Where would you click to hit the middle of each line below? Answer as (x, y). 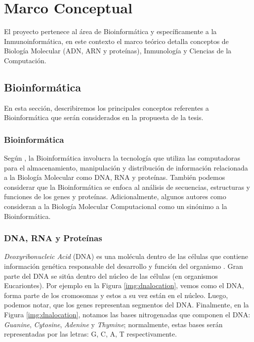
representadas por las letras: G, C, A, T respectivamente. (90, 334)
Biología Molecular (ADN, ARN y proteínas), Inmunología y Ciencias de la (118, 51)
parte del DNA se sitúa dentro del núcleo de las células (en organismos (111, 276)
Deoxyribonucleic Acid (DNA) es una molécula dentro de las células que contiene (126, 256)
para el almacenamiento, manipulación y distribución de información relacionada (126, 167)
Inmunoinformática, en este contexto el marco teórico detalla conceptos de (116, 41)
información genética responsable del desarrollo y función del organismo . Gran (124, 266)
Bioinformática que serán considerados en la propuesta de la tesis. (104, 117)
